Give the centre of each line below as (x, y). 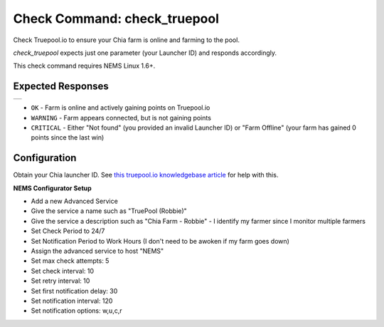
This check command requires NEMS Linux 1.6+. (84, 66)
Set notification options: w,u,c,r (76, 311)
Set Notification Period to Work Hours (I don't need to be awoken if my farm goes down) (160, 241)
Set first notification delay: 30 (74, 291)
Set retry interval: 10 (60, 281)
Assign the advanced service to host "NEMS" (97, 251)
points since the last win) (68, 137)
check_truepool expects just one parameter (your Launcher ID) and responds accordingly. (145, 53)
